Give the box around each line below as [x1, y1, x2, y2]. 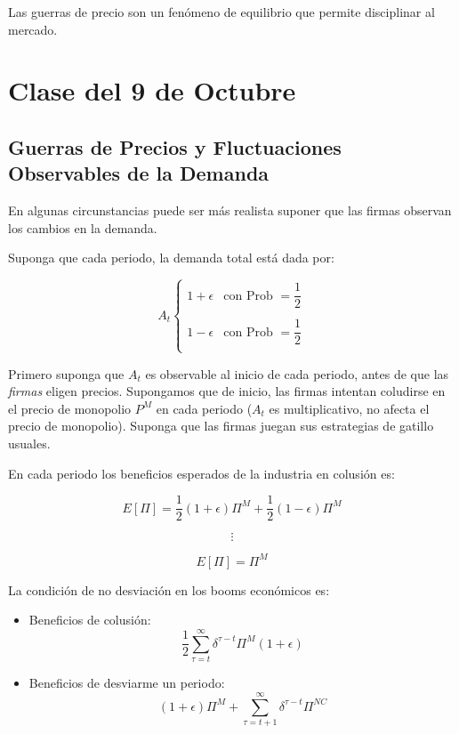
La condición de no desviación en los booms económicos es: [8, 580, 330, 599]
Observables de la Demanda [8, 159, 270, 187]
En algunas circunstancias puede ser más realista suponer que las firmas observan [8, 201, 452, 220]
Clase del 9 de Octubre [8, 72, 296, 109]
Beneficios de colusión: [28, 610, 151, 629]
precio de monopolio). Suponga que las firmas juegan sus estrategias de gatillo [8, 416, 434, 435]
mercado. [8, 20, 58, 38]
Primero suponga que [8, 364, 125, 383]
